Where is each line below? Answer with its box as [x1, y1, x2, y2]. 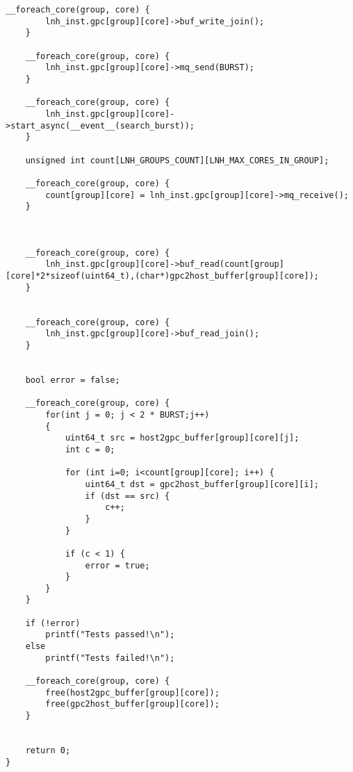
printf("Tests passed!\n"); [45, 630, 175, 640]
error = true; [85, 560, 150, 570]
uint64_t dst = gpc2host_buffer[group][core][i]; [85, 479, 320, 489]
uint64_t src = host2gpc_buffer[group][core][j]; [65, 433, 299, 443]
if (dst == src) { [85, 491, 170, 501]
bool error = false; [25, 375, 120, 385]
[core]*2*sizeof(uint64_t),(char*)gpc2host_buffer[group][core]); [6, 271, 320, 281]
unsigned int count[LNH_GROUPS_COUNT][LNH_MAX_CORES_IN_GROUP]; [25, 155, 329, 165]
